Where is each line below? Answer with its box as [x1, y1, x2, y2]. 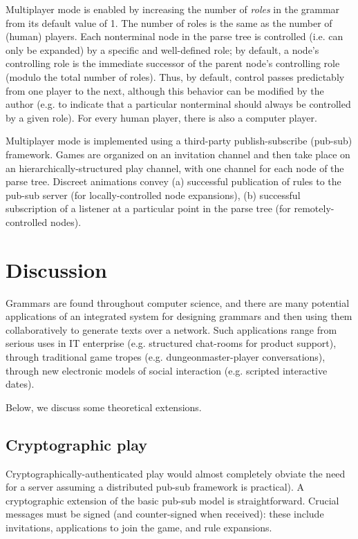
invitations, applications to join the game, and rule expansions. [6, 520, 272, 534]
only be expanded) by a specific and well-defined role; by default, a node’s [6, 42, 319, 57]
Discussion [6, 255, 107, 283]
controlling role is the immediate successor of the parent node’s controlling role [6, 56, 340, 70]
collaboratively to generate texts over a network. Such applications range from [6, 322, 337, 337]
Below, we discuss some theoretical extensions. [6, 399, 202, 414]
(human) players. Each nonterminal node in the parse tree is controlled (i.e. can [6, 29, 343, 44]
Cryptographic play [6, 433, 148, 455]
